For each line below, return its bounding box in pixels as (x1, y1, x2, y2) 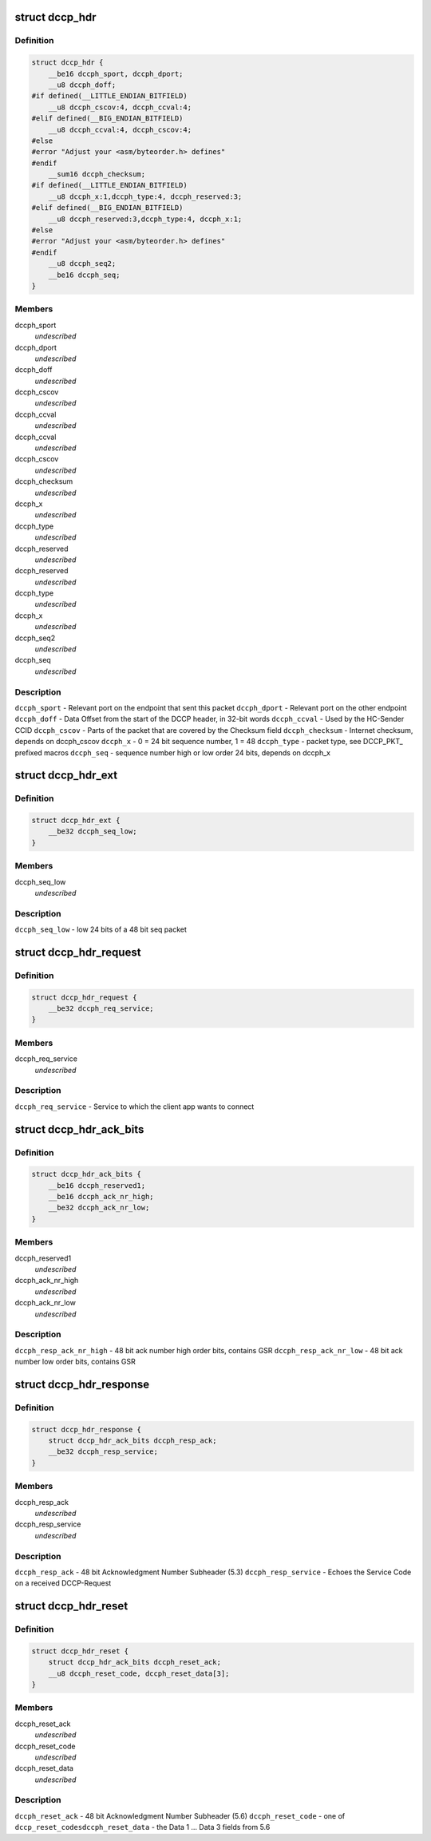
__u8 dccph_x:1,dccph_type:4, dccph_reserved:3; (48, 192, 243, 201)
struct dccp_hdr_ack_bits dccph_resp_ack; (48, 1436, 217, 1445)
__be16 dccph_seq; (48, 270, 121, 279)
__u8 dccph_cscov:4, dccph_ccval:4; (48, 102, 192, 112)
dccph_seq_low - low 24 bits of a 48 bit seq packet (14, 924, 188, 934)
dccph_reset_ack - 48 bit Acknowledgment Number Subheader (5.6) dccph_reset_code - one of (14, 1811, 346, 1820)
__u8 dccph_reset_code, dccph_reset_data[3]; (48, 1669, 230, 1678)
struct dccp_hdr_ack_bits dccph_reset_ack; (48, 1657, 221, 1667)
